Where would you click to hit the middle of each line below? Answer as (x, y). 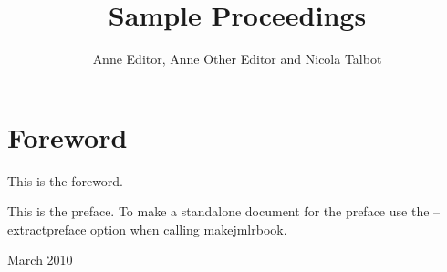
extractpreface (47, 229)
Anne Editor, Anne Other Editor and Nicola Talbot (237, 59)
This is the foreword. (66, 180)
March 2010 (40, 260)
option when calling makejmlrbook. (189, 229)
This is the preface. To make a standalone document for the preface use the (218, 211)
